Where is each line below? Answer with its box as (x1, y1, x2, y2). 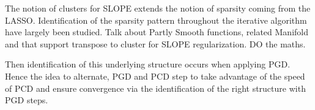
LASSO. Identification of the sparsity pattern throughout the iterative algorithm (5, 13, 307, 26)
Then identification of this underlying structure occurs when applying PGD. (5, 58, 291, 70)
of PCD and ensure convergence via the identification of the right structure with (5, 81, 306, 94)
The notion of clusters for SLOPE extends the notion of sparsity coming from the (5, 2, 311, 14)
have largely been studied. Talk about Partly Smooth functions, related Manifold (5, 26, 308, 38)
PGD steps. (5, 94, 48, 106)
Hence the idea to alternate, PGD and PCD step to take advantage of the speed (5, 69, 305, 82)
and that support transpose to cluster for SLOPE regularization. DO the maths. (5, 37, 306, 50)
